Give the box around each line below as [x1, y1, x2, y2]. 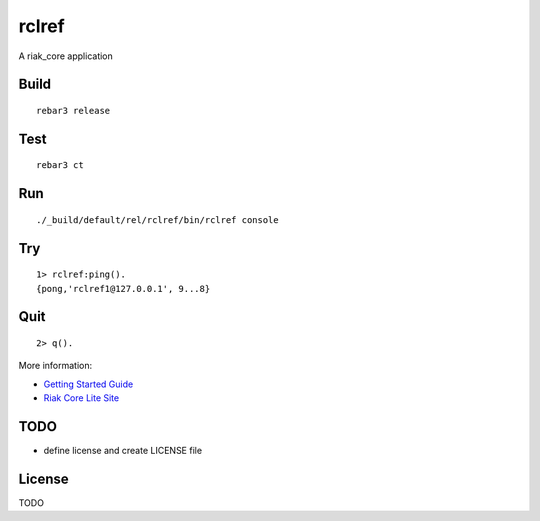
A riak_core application [18, 50, 114, 62]
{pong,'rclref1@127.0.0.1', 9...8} [36, 283, 211, 294]
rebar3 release [36, 105, 111, 116]
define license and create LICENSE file [43, 445, 203, 457]
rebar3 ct [36, 160, 84, 171]
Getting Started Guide [43, 378, 134, 390]
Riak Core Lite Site [43, 392, 120, 404]
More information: [18, 360, 93, 372]
